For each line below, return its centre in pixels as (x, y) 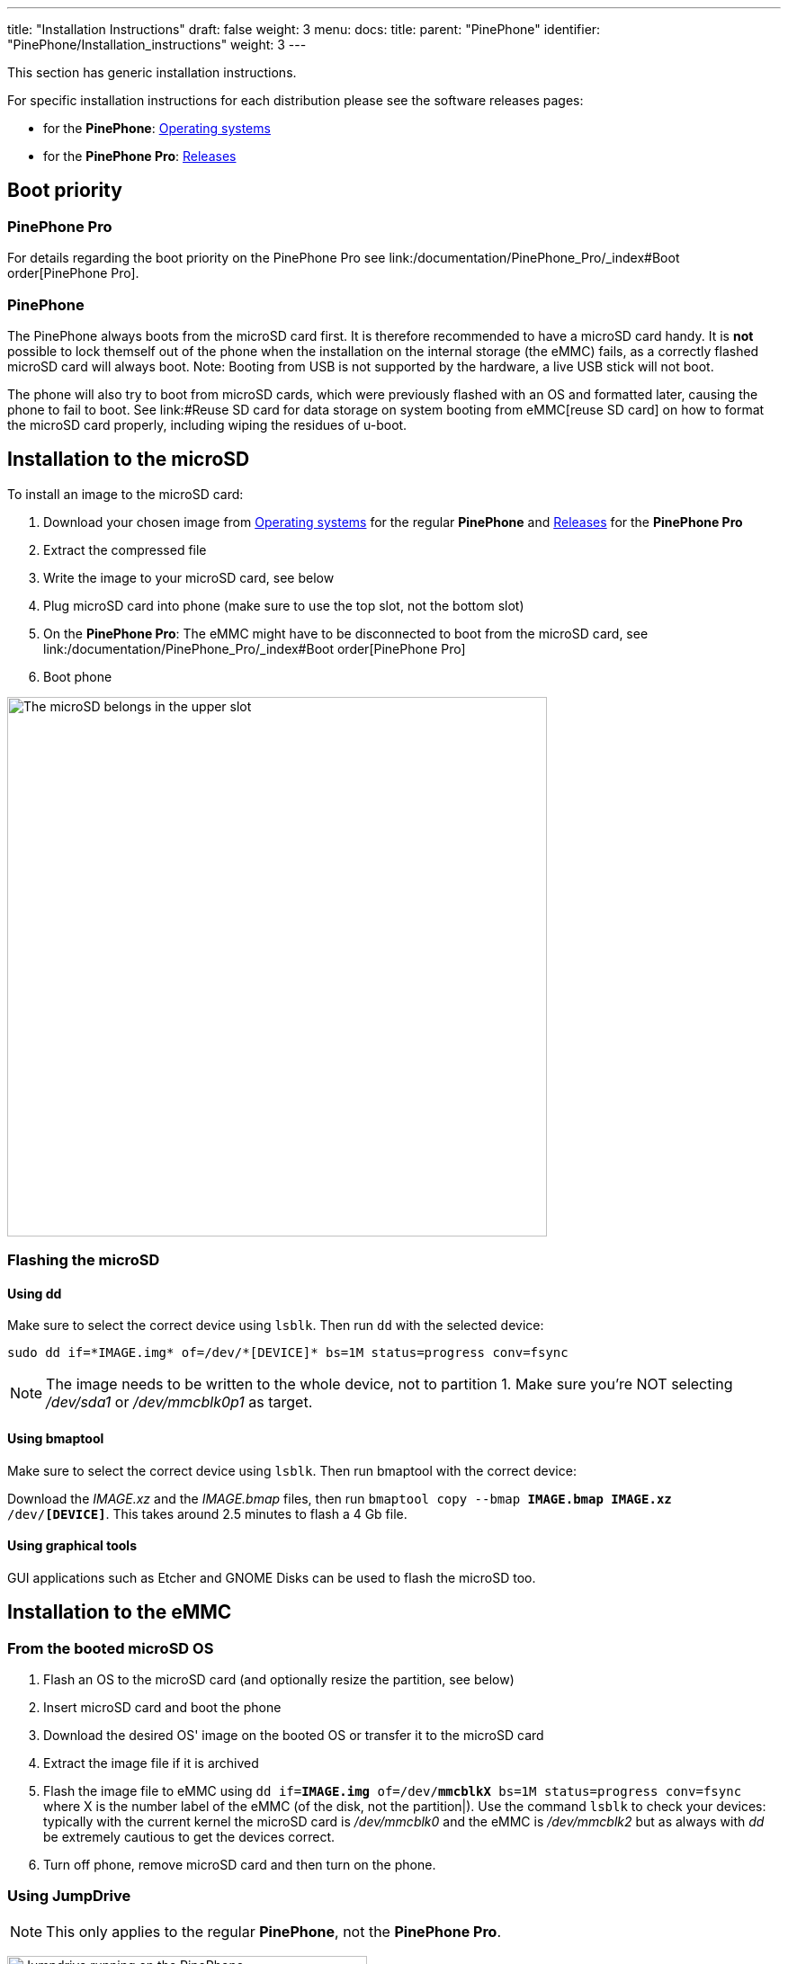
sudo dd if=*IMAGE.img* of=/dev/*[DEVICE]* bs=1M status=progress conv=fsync (288, 1353)
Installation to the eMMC (120, 1612)
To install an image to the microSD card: (125, 494)
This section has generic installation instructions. (152, 72)
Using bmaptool (56, 1439)
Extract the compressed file (125, 549)
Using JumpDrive (69, 1896)
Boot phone (78, 676)
